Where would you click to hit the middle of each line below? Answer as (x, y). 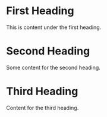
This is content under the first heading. (54, 27)
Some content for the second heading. (53, 67)
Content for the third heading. (43, 108)
